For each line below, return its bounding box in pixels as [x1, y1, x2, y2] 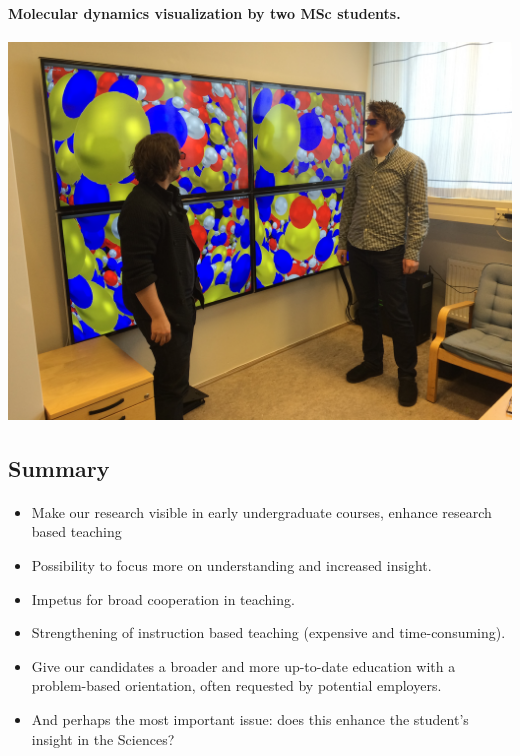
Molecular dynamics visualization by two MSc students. [8, 2, 401, 23]
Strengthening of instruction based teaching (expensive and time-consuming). [31, 622, 506, 643]
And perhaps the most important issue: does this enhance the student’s [31, 708, 469, 729]
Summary [8, 452, 110, 483]
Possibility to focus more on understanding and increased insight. [31, 554, 432, 575]
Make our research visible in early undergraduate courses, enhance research [31, 501, 492, 522]
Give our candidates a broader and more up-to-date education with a [31, 655, 456, 676]
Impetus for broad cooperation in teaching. [31, 588, 295, 609]
